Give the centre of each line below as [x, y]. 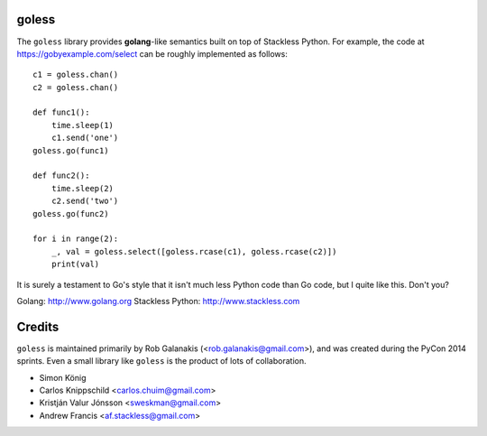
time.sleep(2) [83, 188]
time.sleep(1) [83, 125]
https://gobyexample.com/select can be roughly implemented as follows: [152, 53]
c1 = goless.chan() [76, 75]
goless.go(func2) [71, 213]
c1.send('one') [85, 138]
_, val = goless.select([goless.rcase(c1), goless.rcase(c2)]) [194, 251]
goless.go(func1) [71, 150]
